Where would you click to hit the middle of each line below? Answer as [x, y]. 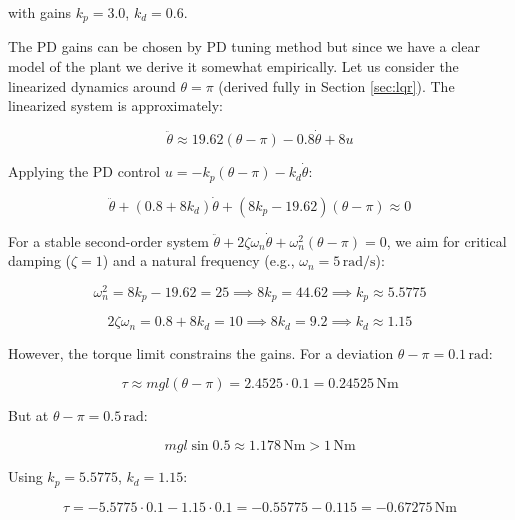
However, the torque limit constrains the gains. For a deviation [201, 352]
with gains [40, 12]
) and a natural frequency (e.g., [198, 260]
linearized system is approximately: [115, 105]
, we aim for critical [446, 240]
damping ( [40, 260]
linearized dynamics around [92, 85]
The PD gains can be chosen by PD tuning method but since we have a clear [244, 46]
